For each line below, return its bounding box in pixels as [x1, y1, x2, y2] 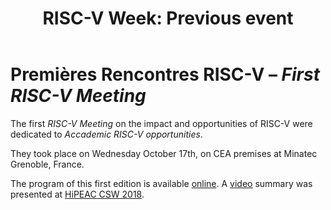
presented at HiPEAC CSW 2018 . [10, 188, 145, 200]
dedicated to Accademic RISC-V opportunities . [10, 128, 203, 140]
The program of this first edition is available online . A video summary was [10, 177, 313, 189]
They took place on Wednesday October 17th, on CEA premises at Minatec [10, 147, 318, 159]
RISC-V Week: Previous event [42, 7, 294, 30]
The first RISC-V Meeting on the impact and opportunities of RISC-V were [10, 117, 313, 129]
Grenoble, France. [10, 158, 85, 170]
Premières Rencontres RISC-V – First [10, 63, 320, 86]
